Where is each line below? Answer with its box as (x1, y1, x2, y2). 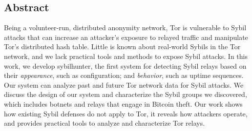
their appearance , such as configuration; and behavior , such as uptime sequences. (4, 70, 244, 80)
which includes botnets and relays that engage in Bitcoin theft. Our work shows (4, 98, 243, 109)
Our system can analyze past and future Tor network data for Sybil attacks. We (4, 79, 244, 90)
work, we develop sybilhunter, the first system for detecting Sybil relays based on (4, 60, 247, 71)
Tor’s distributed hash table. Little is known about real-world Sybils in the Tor (4, 41, 241, 52)
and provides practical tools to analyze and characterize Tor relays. (4, 118, 205, 128)
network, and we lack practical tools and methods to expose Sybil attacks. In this (4, 51, 248, 61)
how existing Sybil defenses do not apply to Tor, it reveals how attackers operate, (4, 108, 248, 118)
